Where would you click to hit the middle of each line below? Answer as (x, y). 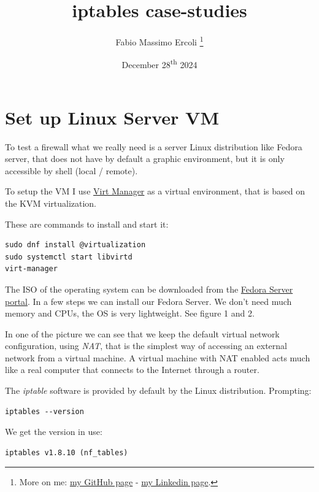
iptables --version (44, 411)
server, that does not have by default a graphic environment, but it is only (145, 159)
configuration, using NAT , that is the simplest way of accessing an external (146, 346)
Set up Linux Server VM (112, 117)
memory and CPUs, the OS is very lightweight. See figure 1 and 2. (130, 313)
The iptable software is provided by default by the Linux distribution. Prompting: (158, 390)
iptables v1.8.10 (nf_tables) (67, 452)
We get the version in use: (54, 432)
